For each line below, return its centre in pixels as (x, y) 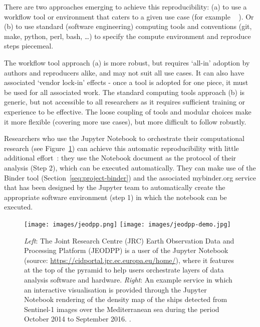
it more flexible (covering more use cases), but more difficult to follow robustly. (125, 121)
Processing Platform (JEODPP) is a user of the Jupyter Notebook (126, 250)
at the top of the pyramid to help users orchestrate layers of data (124, 270)
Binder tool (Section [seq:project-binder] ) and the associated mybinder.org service (130, 177)
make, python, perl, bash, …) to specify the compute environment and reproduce (127, 36)
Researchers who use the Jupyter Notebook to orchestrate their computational (124, 138)
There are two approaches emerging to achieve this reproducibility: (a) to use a (125, 6)
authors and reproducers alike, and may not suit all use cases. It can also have (124, 72)
